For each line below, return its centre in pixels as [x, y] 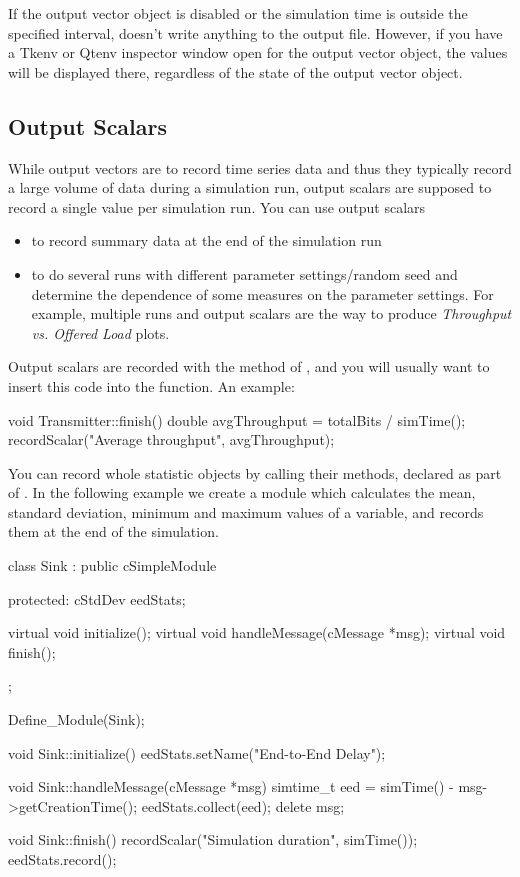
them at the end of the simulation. [113, 531]
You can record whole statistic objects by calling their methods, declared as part [255, 472]
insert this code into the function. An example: [151, 385]
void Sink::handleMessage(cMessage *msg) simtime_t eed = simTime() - [231, 786]
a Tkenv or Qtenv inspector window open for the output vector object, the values [258, 52]
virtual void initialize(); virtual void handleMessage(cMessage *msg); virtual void [257, 632]
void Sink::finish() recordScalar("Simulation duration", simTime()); [213, 839]
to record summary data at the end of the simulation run [206, 240]
